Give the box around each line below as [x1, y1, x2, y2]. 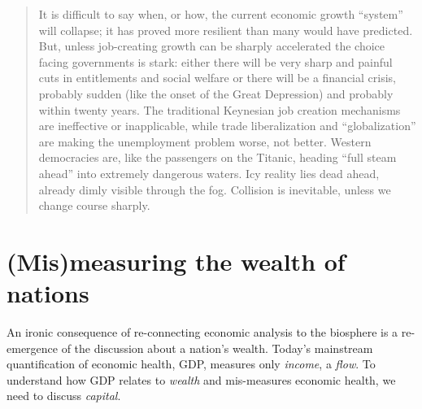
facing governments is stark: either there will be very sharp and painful [38, 53, 393, 70]
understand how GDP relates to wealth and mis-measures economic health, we [7, 371, 396, 388]
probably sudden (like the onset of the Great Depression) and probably [38, 85, 394, 102]
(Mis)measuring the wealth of [7, 244, 346, 277]
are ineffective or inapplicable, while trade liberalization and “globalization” [38, 117, 416, 134]
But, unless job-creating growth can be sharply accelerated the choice [38, 37, 385, 54]
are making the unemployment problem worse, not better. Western [38, 133, 372, 150]
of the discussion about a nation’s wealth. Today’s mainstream [61, 339, 373, 356]
